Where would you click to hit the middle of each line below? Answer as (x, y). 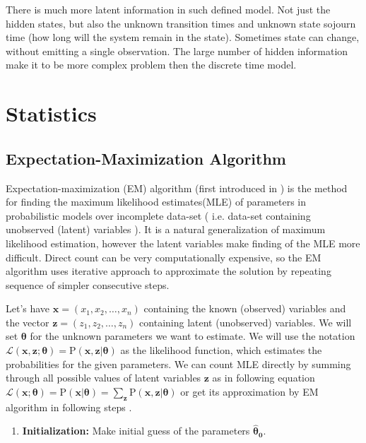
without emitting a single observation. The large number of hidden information (177, 51)
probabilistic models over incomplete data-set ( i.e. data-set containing (158, 215)
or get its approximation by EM (249, 391)
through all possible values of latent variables (104, 378)
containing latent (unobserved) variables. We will (246, 322)
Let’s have (28, 308)
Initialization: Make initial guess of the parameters (136, 431)
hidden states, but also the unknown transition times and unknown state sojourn (181, 23)
